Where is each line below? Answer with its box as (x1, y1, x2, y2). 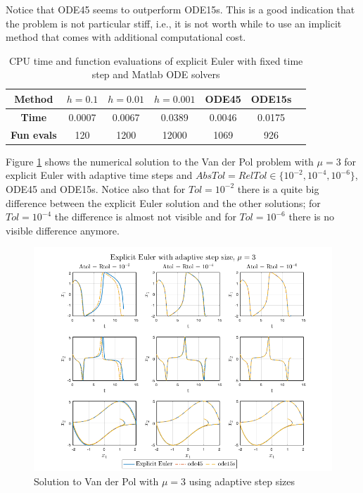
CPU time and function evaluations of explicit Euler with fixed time (8, 53, 303, 68)
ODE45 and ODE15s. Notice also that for (6, 181, 186, 196)
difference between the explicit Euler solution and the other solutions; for (6, 195, 321, 210)
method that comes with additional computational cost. (6, 30, 246, 44)
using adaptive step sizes (189, 473, 295, 488)
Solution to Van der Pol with (34, 473, 159, 488)
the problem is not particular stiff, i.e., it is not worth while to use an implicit (6, 15, 342, 30)
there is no (288, 209, 335, 224)
